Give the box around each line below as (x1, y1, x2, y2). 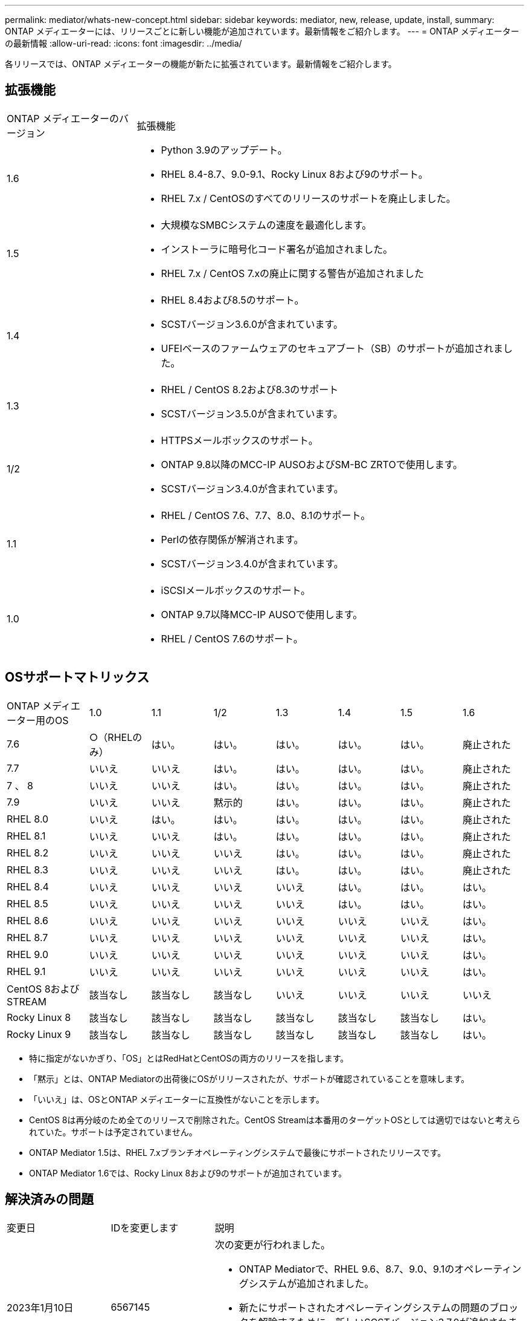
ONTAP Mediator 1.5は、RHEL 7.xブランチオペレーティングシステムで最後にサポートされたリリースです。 (29, 1147, 446, 1158)
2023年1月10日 (7, 1301, 74, 1314)
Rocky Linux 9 (7, 1028, 71, 1040)
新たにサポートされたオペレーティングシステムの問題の (239, 1301, 490, 1314)
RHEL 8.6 (7, 914, 49, 927)
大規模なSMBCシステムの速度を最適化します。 (161, 218, 372, 231)
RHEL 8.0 (7, 812, 49, 825)
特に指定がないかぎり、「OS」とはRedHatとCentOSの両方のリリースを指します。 (29, 1052, 349, 1063)
